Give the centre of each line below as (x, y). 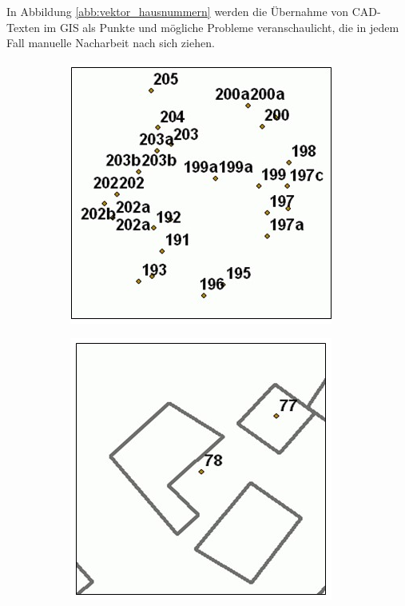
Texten (23, 27)
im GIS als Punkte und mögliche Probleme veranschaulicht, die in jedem (221, 27)
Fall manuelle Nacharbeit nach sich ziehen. (111, 43)
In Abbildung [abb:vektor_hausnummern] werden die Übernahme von (178, 11)
